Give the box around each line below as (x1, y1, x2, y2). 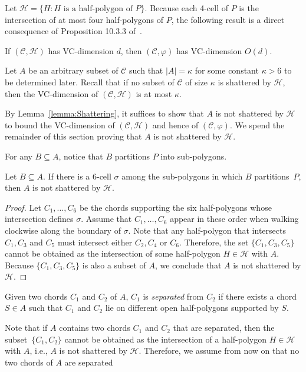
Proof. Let (5, 201, 41, 213)
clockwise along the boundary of (5, 224, 121, 236)
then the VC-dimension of (5, 87, 98, 99)
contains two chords (59, 321, 130, 334)
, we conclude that (154, 258, 222, 271)
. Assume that (81, 212, 132, 225)
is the (239, 2, 259, 14)
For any (5, 150, 32, 162)
